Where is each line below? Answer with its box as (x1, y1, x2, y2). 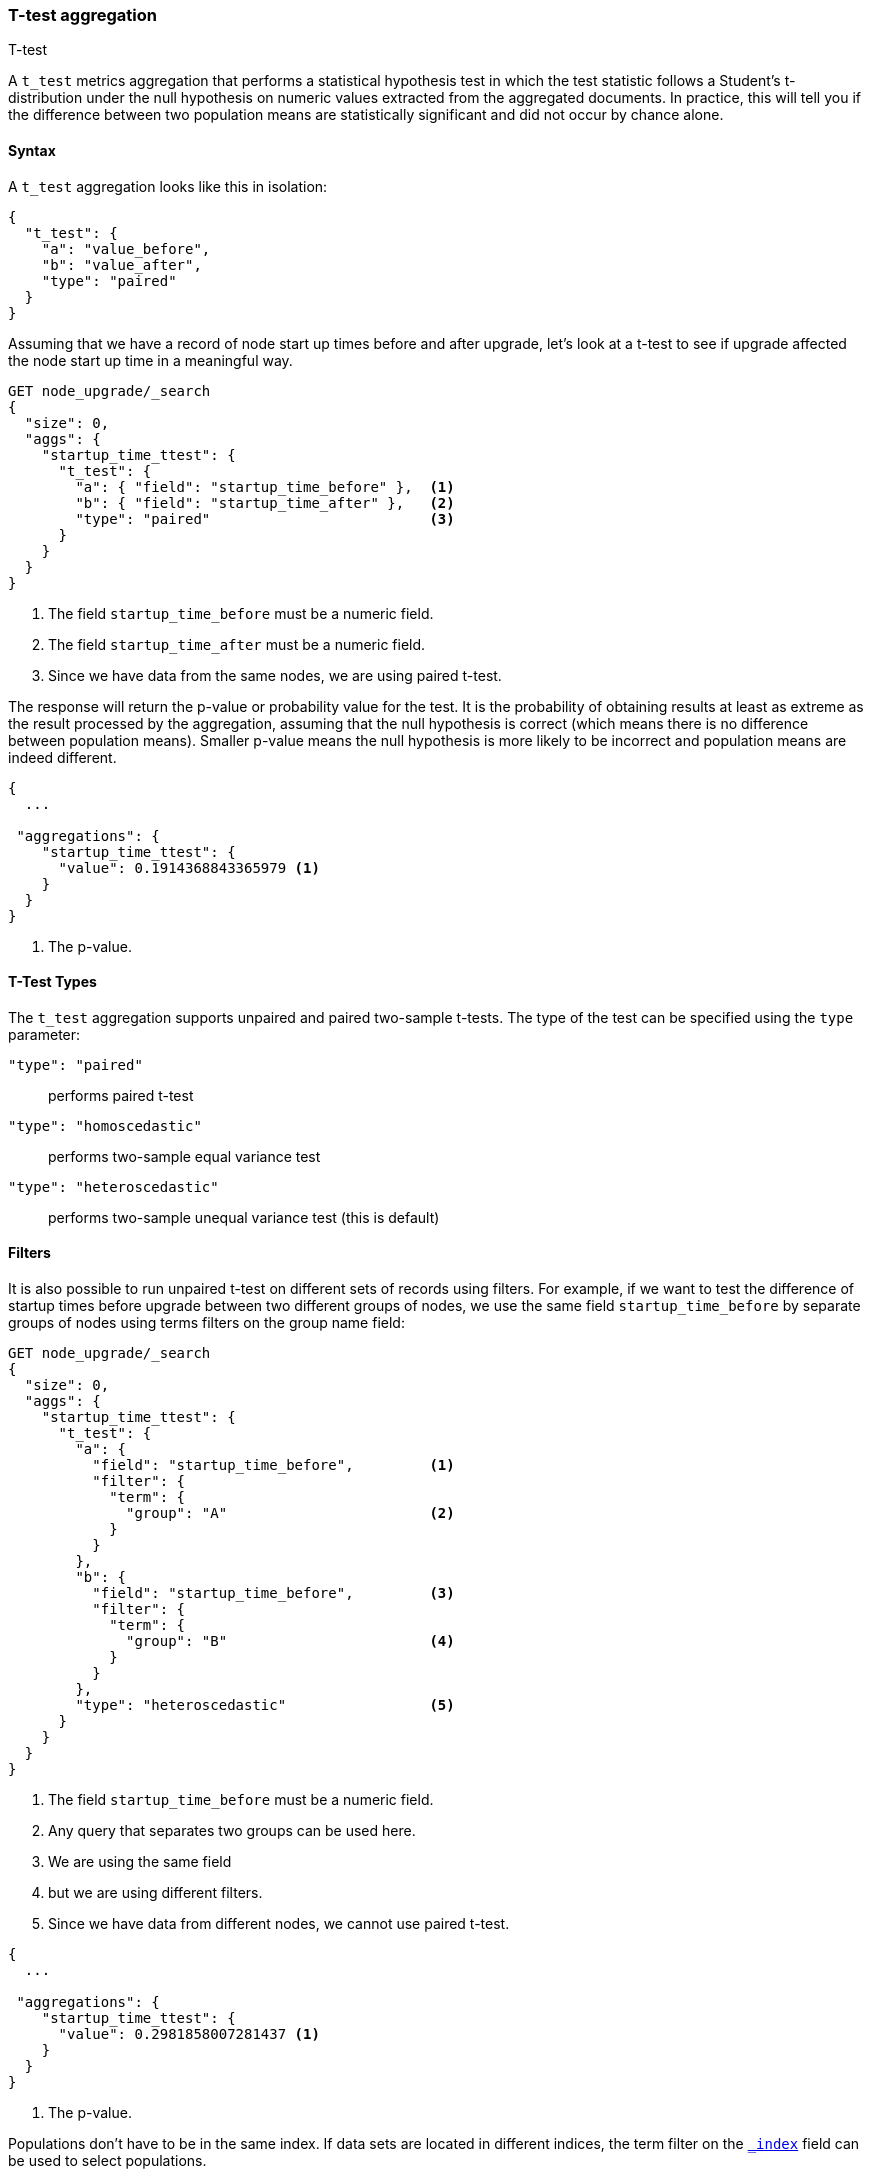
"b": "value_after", (41, 256, 202, 273)
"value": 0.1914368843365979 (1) (58, 859, 320, 876)
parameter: (8, 1025, 81, 1043)
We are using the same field (48, 1853, 232, 1871)
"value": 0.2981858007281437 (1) (58, 2026, 320, 2043)
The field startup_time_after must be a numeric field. (48, 635, 426, 653)
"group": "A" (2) (126, 1505, 455, 1522)
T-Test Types (8, 973, 97, 991)
